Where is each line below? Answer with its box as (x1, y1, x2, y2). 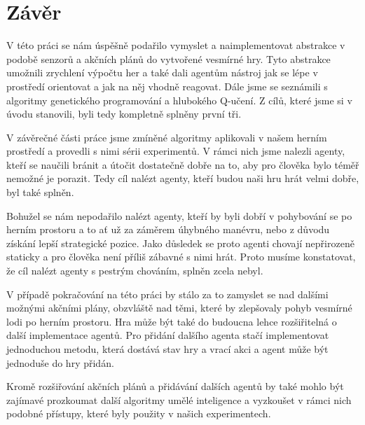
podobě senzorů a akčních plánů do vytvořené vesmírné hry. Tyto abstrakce (6, 51, 331, 66)
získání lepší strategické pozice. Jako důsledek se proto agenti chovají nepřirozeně (6, 235, 354, 250)
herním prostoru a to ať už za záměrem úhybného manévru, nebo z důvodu (6, 222, 330, 237)
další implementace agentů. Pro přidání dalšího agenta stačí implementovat (6, 328, 329, 342)
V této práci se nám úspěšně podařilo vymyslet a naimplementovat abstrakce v (6, 38, 345, 53)
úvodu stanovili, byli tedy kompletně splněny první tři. (6, 106, 242, 121)
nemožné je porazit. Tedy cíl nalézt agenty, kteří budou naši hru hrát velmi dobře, (6, 171, 359, 186)
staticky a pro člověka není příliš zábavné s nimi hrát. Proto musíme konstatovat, (6, 249, 356, 264)
